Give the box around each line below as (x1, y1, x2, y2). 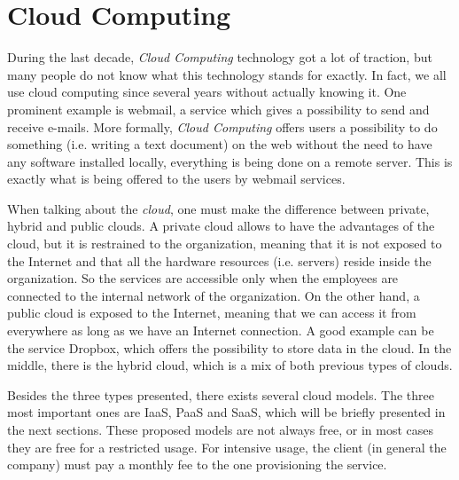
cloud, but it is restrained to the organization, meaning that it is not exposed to (7, 234, 442, 253)
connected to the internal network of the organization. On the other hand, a (7, 286, 420, 304)
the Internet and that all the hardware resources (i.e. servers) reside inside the (7, 251, 432, 270)
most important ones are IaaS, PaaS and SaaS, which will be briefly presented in (7, 403, 446, 421)
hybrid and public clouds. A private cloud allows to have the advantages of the (7, 216, 435, 235)
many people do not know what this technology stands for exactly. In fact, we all (7, 65, 447, 83)
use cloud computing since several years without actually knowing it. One (7, 83, 407, 101)
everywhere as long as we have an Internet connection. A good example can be (7, 321, 434, 340)
